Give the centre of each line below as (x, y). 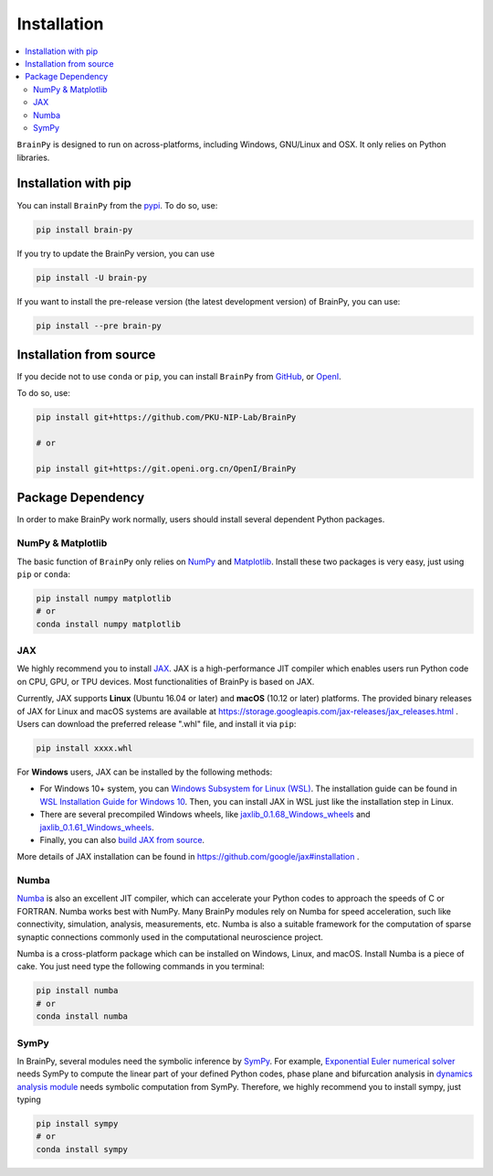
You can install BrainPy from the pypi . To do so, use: (117, 205)
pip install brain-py (84, 230)
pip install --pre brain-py (99, 326)
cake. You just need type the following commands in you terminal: (141, 967)
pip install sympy (77, 1124)
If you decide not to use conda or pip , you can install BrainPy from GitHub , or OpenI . (179, 376)
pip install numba (77, 991)
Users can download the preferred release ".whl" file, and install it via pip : (157, 724)
